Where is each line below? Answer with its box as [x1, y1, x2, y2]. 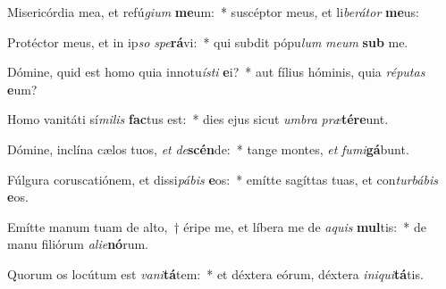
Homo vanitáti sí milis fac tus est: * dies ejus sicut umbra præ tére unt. [7, 110, 389, 128]
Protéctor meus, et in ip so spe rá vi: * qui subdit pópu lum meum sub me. [7, 32, 408, 51]
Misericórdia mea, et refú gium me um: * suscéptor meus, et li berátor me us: [7, 3, 419, 21]
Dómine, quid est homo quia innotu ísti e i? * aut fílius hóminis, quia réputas [7, 62, 425, 81]
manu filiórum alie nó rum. [7, 235, 148, 253]
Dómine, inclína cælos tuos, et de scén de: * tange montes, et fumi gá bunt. [7, 139, 409, 158]
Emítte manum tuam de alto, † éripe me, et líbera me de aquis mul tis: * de [7, 217, 426, 235]
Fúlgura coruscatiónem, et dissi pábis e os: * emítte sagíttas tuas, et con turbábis [7, 169, 438, 188]
